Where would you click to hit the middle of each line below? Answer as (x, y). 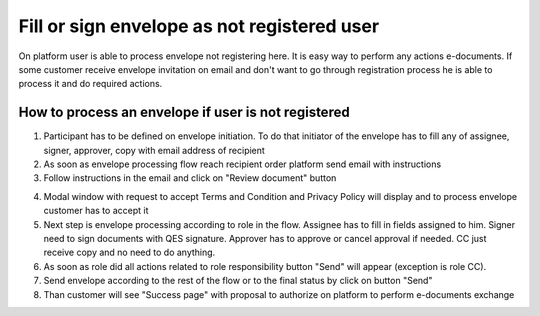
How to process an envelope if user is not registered (184, 112)
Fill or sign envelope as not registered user (199, 26)
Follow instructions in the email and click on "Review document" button (190, 178)
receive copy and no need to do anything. (129, 252)
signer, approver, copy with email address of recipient (154, 150)
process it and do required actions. (90, 84)
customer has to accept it (96, 211)
